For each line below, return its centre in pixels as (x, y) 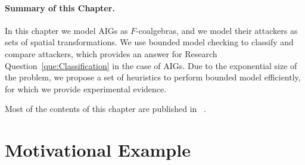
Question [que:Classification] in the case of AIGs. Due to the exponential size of (151, 65)
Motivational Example (98, 150)
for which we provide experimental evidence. (86, 88)
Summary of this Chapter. (60, 7)
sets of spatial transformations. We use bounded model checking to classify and (149, 42)
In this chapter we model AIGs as (66, 30)
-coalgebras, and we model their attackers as (217, 30)
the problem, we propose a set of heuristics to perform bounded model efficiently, (153, 77)
